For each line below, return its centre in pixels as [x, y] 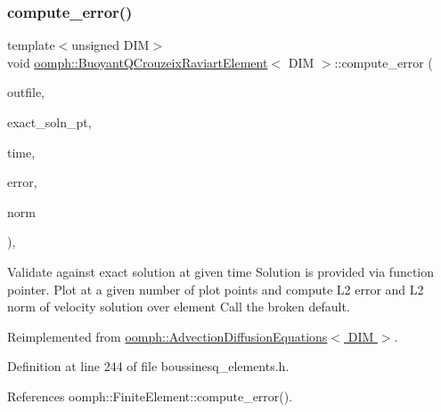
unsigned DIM [110, 45]
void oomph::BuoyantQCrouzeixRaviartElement [138, 62]
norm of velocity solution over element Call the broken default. [179, 307]
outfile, [26, 92]
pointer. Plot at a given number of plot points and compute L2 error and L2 [216, 289]
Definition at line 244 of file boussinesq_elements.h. [148, 366]
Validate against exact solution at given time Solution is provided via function [221, 271]
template [31, 45]
